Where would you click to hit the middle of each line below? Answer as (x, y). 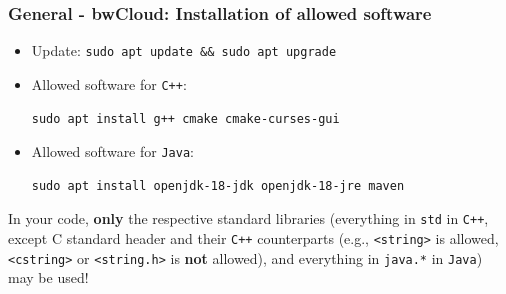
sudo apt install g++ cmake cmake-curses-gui (185, 118)
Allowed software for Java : (112, 151)
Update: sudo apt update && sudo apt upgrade (184, 50)
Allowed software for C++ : (109, 83)
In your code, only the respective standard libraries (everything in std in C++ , (248, 218)
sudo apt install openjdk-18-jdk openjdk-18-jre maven (218, 185)
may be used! (48, 277)
